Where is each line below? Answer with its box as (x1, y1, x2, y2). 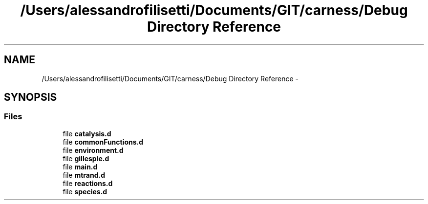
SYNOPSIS (4, 91, 57, 104)
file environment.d (63, 146, 124, 154)
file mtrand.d (63, 170, 106, 179)
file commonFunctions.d (63, 137, 144, 146)
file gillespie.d (63, 154, 109, 163)
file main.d (63, 162, 98, 171)
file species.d (63, 187, 107, 196)
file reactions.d (63, 179, 113, 187)
